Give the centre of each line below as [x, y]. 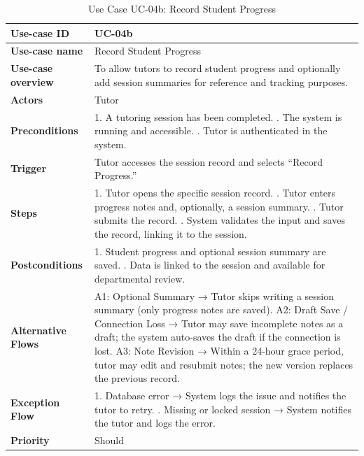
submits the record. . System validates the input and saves [220, 220]
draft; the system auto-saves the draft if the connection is [218, 337]
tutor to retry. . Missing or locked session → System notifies [223, 409]
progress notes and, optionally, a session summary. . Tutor [219, 206]
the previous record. [137, 378]
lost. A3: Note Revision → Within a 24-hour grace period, [219, 351]
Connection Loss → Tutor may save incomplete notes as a [219, 323]
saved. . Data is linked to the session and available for [210, 265]
